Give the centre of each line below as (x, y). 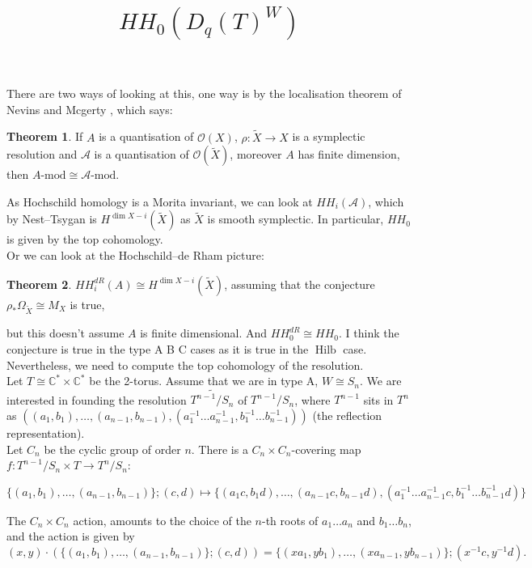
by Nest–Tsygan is (52, 219)
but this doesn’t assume (65, 333)
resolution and (42, 154)
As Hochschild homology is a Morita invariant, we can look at (160, 201)
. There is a (220, 449)
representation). (46, 433)
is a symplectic (329, 136)
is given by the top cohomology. (85, 239)
